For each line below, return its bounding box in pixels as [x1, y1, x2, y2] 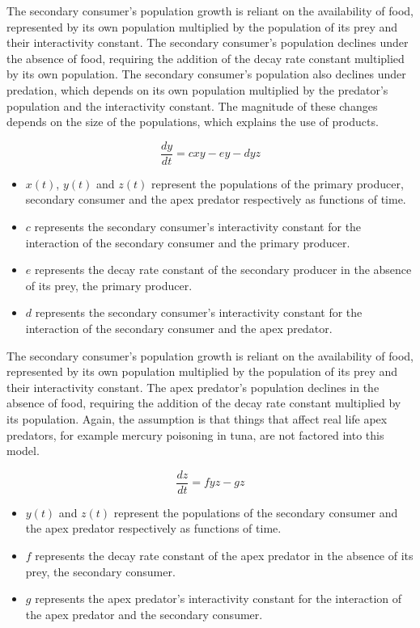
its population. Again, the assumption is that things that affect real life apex [6, 410, 388, 427]
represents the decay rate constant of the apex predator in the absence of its [35, 546, 414, 563]
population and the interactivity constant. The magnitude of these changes [6, 97, 378, 114]
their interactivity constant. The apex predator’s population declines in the [6, 378, 380, 395]
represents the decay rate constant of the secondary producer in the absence [34, 261, 412, 278]
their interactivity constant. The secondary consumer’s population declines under [6, 34, 409, 51]
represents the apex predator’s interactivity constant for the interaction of [35, 590, 402, 607]
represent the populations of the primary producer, [151, 175, 404, 192]
